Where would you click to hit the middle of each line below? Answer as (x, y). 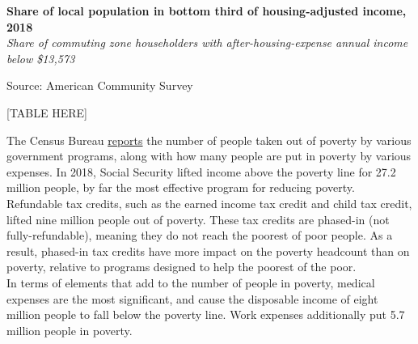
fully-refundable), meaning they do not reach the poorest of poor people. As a (200, 235)
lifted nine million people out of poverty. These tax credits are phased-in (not (198, 219)
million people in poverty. (70, 330)
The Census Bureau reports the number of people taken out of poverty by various (209, 140)
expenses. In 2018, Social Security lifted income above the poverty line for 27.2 (201, 171)
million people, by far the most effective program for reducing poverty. (181, 187)
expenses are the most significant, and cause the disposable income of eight (192, 298)
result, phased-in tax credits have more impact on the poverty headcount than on (208, 251)
